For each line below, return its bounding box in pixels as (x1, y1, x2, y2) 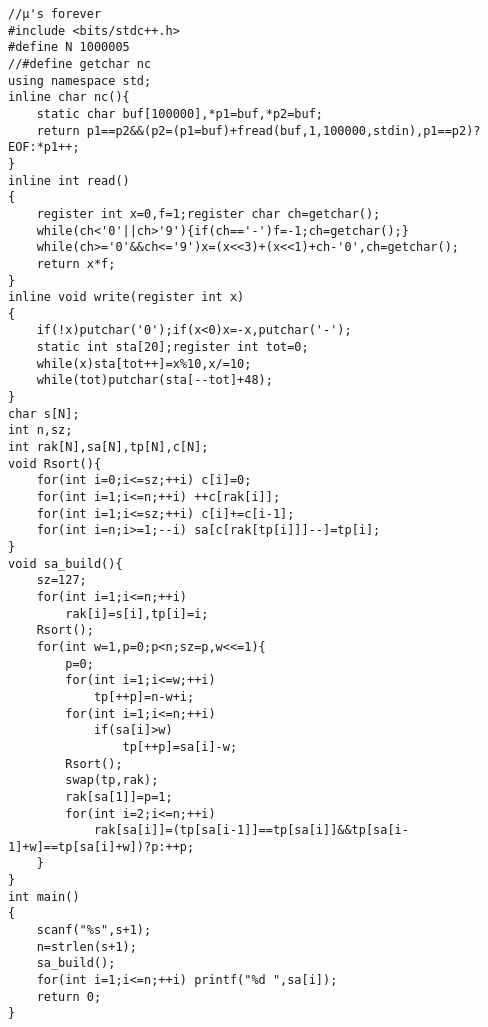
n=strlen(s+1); (36, 939, 137, 954)
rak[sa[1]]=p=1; (65, 789, 173, 804)
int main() (8, 889, 80, 904)
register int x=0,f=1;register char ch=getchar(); (36, 206, 381, 221)
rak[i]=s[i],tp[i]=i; (65, 606, 209, 621)
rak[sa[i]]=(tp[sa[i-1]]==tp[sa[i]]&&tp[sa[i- (93, 823, 409, 838)
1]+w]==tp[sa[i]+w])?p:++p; (8, 839, 195, 854)
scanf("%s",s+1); (36, 923, 152, 938)
